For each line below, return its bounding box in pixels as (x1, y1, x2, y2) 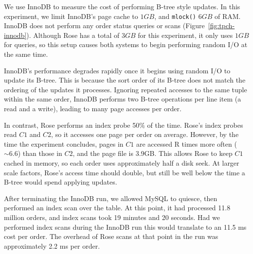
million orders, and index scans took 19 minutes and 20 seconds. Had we (4, 212, 220, 222)
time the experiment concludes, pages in (4, 138, 124, 149)
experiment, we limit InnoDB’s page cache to (4, 11, 138, 21)
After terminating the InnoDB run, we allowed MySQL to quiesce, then (4, 193, 217, 203)
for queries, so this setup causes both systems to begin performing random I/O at (4, 39, 248, 50)
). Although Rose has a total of (26, 30, 120, 40)
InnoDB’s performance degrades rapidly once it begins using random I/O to (4, 65, 231, 75)
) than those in (18, 148, 62, 158)
